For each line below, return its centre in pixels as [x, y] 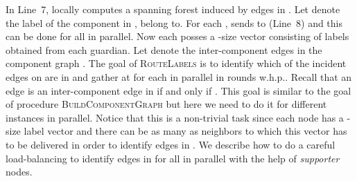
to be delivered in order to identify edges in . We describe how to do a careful [171, 144]
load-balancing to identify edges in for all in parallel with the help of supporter [173, 158]
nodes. [19, 172]
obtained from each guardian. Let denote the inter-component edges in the [164, 49]
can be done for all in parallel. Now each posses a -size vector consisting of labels [177, 36]
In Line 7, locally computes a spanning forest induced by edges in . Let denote [173, 9]
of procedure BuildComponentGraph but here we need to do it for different [166, 104]
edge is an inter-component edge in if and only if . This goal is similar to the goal [178, 90]
